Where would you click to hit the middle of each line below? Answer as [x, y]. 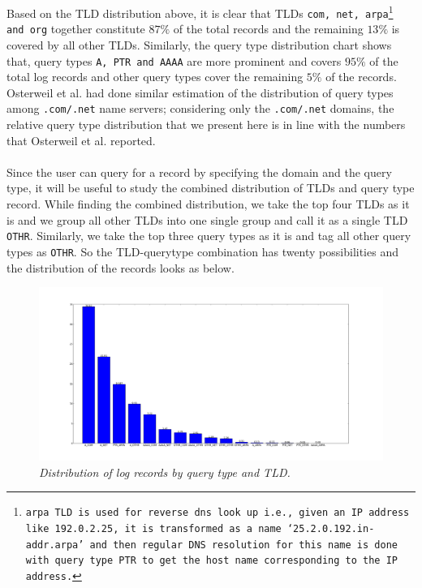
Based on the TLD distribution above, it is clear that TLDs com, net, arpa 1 [200, 12]
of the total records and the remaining [268, 29]
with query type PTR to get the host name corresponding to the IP [211, 561]
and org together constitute [76, 29]
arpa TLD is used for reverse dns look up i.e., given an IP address [217, 513]
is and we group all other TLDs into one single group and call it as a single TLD [207, 219]
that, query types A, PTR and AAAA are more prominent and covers [174, 60]
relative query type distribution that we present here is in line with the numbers [206, 124]
